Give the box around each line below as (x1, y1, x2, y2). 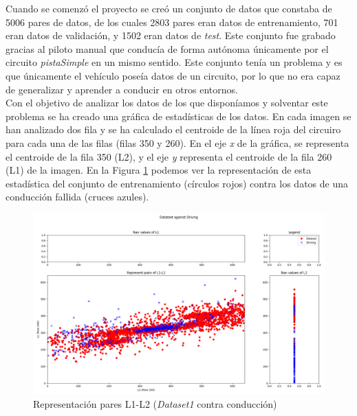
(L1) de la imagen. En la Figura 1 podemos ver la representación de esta (6, 163, 312, 177)
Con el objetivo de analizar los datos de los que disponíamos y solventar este (6, 95, 328, 110)
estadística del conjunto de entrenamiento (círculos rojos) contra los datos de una (6, 176, 348, 190)
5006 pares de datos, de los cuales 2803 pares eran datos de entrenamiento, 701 (6, 14, 338, 29)
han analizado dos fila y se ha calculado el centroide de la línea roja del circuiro (6, 122, 341, 137)
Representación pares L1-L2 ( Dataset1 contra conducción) (33, 396, 277, 411)
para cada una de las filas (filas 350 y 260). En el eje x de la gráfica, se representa (6, 135, 349, 150)
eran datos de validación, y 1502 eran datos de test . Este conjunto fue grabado (6, 28, 336, 43)
